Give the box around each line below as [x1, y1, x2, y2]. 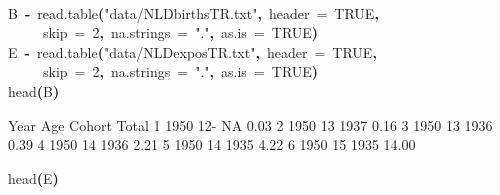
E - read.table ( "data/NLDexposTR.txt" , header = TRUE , [8, 41, 377, 62]
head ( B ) [8, 80, 60, 101]
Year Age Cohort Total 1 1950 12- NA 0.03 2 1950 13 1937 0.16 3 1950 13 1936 [8, 114, 493, 135]
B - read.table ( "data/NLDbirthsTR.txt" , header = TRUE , [8, 2, 379, 23]
